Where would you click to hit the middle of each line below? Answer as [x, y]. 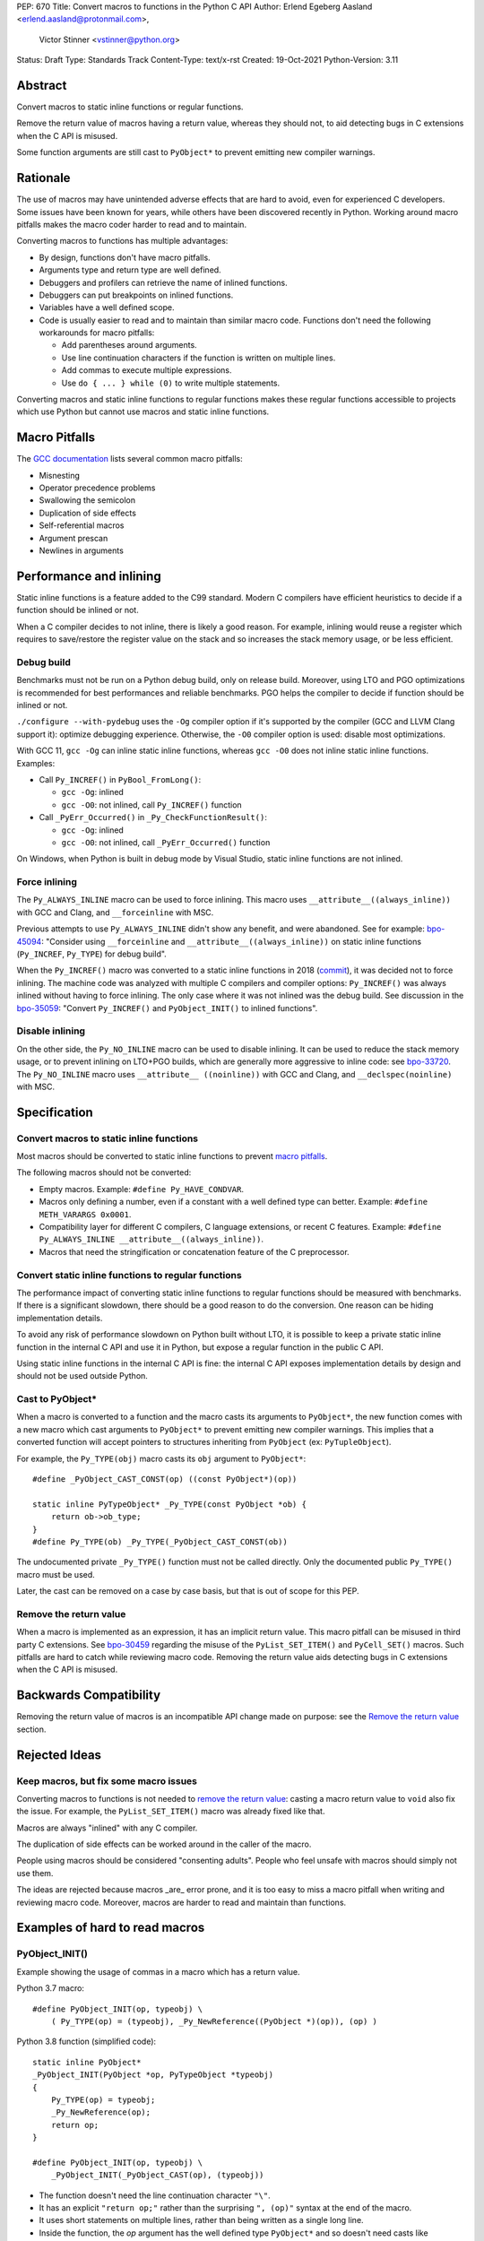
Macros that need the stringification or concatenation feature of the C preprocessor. [194, 1251]
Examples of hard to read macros [111, 1928]
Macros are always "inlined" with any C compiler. [107, 1828]
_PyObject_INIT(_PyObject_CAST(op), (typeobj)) [157, 2175]
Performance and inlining [89, 576]
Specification [55, 1112]
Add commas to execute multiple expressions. [147, 370]
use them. [35, 1873]
